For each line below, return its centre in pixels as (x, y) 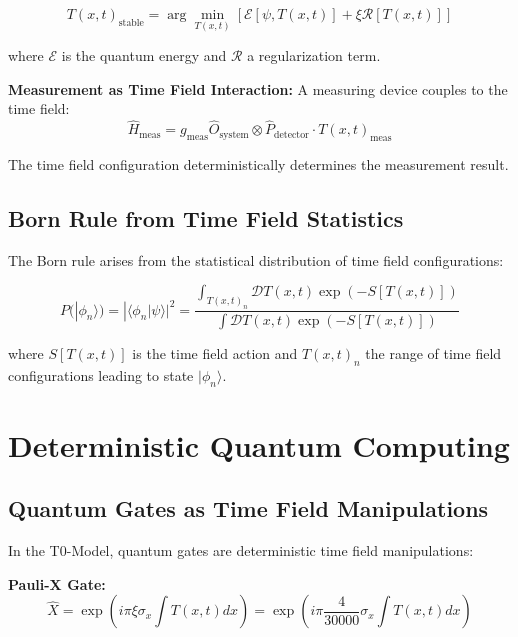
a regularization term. (314, 55)
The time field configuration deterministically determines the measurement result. (258, 164)
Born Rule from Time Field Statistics (206, 218)
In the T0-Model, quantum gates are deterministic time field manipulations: (241, 550)
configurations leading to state (101, 374)
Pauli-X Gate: (57, 583)
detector (291, 134)
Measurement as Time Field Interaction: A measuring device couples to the (258, 88)
